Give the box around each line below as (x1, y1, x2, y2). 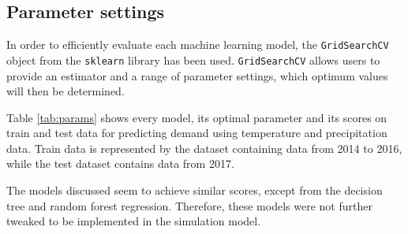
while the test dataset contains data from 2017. (6, 155, 234, 172)
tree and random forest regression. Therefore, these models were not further (6, 197, 372, 214)
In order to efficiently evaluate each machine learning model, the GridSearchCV (6, 36, 389, 53)
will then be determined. (6, 83, 125, 99)
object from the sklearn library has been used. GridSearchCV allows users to (6, 51, 380, 68)
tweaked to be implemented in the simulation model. (6, 213, 261, 229)
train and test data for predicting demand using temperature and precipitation (6, 124, 387, 141)
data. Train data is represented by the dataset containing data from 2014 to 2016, (6, 139, 402, 156)
